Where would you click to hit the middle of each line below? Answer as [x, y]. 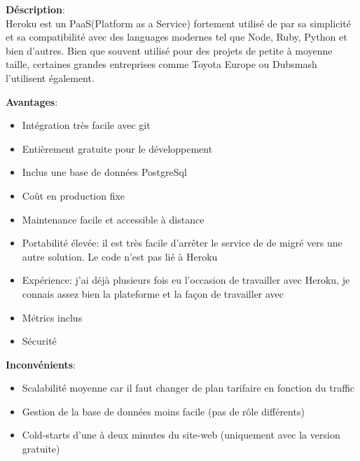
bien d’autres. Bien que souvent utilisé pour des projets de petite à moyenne [169, 50]
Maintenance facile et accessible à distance [113, 219]
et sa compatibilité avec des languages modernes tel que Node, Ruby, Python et [176, 37]
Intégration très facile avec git [86, 125]
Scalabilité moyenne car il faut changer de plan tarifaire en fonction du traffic [188, 388]
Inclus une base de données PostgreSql [104, 172]
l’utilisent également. [50, 77]
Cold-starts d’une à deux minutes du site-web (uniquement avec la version [181, 435]
